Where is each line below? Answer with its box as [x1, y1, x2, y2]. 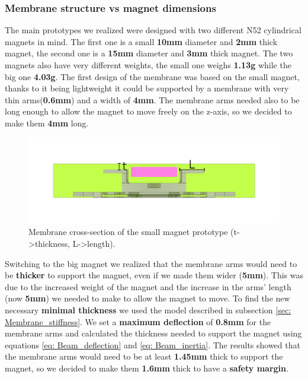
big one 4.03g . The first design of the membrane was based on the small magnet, [5, 70, 300, 82]
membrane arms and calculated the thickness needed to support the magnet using [5, 327, 302, 339]
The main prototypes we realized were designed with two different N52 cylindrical [5, 24, 301, 36]
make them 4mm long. [5, 116, 89, 129]
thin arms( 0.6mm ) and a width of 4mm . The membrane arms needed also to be [5, 93, 300, 106]
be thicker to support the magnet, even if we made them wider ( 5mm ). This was [5, 269, 303, 281]
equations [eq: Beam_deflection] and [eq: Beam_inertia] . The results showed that [5, 338, 300, 351]
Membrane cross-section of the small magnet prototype [28, 225, 228, 238]
